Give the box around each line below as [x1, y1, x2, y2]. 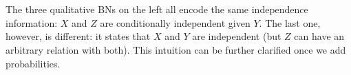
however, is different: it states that [6, 29, 151, 43]
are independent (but [192, 29, 281, 43]
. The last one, [259, 15, 321, 30]
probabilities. [6, 56, 61, 70]
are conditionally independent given [100, 15, 251, 30]
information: [6, 15, 58, 30]
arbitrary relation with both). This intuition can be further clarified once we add [6, 42, 346, 56]
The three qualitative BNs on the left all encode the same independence [6, 2, 308, 17]
